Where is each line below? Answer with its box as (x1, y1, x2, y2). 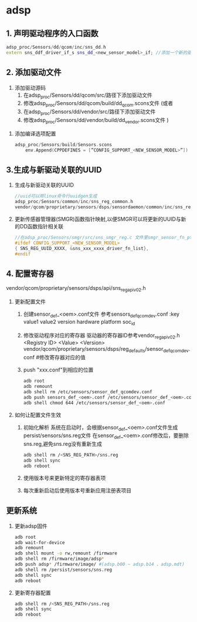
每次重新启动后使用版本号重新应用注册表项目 (23, 486, 132, 493)
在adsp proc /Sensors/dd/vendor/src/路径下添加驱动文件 (23, 108, 156, 116)
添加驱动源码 (14, 84, 46, 91)
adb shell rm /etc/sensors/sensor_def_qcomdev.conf (23, 388, 152, 395)
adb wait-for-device (14, 539, 65, 546)
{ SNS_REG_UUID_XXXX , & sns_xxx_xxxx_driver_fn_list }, (14, 245, 149, 251)
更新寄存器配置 (14, 589, 51, 596)
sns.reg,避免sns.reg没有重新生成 (23, 441, 103, 448)
